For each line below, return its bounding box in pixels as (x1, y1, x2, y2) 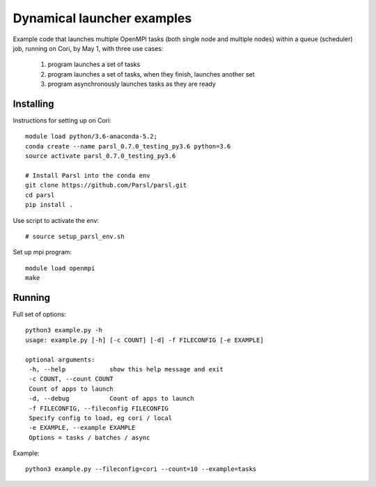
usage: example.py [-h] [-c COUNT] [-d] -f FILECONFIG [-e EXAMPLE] (25, 336, 264, 344)
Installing (13, 98, 55, 109)
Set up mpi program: (13, 248, 72, 256)
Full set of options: (13, 310, 66, 318)
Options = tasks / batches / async (29, 433, 150, 442)
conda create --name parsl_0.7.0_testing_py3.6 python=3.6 (25, 142, 231, 150)
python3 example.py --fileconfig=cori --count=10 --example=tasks (25, 465, 257, 473)
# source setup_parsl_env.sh (25, 232, 125, 240)
